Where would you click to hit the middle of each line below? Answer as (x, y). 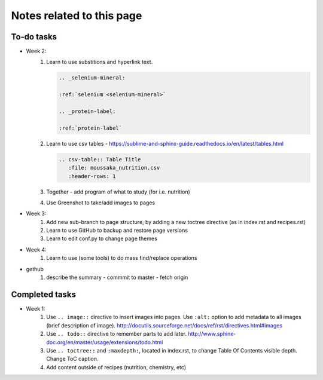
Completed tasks (43, 294)
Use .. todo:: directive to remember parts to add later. (116, 334)
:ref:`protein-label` (91, 128)
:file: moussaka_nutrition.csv (114, 168)
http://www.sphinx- (212, 334)
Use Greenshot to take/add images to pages (101, 203)
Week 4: (36, 249)
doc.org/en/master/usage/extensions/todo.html (105, 342)
